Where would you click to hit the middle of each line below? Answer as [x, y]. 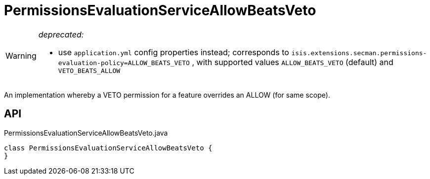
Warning [21, 56]
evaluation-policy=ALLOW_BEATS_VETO [124, 63]
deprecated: [61, 34]
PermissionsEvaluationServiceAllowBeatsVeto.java [86, 133]
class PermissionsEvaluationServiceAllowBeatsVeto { [108, 148]
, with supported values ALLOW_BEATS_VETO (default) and [293, 62]
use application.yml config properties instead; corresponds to [173, 52]
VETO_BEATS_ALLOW [89, 71]
